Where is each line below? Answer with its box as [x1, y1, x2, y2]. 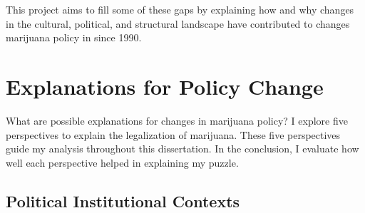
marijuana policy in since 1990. [6, 30, 142, 45]
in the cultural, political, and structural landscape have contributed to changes [6, 16, 350, 31]
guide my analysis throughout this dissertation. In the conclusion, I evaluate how [6, 141, 359, 156]
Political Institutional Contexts [6, 189, 240, 212]
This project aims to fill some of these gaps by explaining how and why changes [6, 2, 354, 16]
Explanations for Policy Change [6, 71, 324, 100]
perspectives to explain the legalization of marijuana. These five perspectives [6, 127, 341, 142]
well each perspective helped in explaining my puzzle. [6, 155, 239, 170]
